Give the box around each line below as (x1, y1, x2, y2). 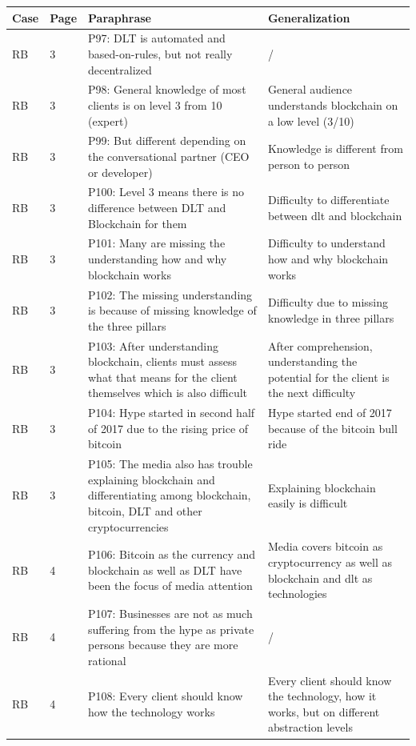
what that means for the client (88, 368, 238, 385)
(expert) (88, 112, 128, 129)
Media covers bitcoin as (267, 538, 383, 555)
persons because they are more (88, 636, 238, 653)
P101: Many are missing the (88, 235, 226, 251)
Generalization (267, 9, 350, 26)
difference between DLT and (88, 199, 226, 216)
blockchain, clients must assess (88, 353, 237, 370)
